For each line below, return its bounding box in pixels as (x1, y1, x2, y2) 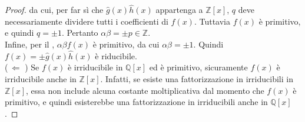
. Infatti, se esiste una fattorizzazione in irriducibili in (100, 73, 293, 84)
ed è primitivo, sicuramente (149, 61, 248, 73)
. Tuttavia (194, 15, 230, 27)
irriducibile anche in (5, 73, 77, 84)
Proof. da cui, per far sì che (5, 4, 104, 16)
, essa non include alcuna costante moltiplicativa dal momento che (26, 84, 264, 96)
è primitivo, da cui (92, 38, 160, 50)
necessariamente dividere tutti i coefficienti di (5, 15, 168, 27)
